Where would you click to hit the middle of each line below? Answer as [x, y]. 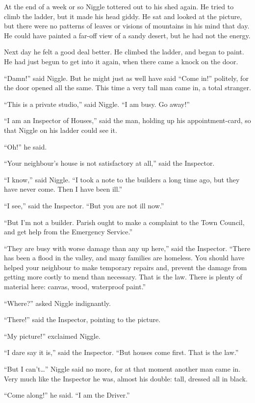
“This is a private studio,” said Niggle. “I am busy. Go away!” [97, 104]
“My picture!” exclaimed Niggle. [52, 336]
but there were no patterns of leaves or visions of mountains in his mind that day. [127, 26]
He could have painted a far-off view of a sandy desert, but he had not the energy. [127, 35]
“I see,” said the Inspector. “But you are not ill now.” [84, 205]
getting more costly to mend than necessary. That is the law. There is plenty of [123, 277]
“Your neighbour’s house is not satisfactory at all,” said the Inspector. [109, 163]
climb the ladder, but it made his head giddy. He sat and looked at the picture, [123, 16]
